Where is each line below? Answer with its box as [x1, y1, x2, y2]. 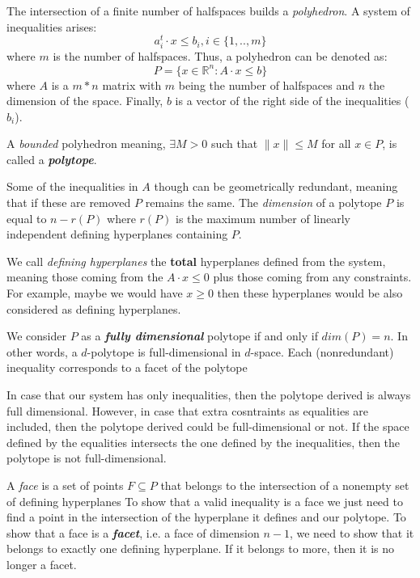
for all [321, 135, 351, 152]
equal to [6, 209, 47, 226]
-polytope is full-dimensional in [87, 343, 241, 360]
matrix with [102, 76, 162, 93]
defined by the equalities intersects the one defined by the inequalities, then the [6, 433, 401, 450]
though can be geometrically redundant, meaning [154, 178, 398, 195]
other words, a [6, 343, 78, 360]
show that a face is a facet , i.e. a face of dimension [6, 524, 260, 541]
